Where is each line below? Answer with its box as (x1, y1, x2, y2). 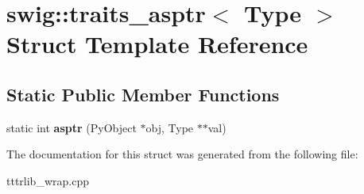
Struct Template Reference (6, 28, 308, 60)
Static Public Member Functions (6, 82, 280, 106)
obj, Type (145, 119, 194, 135)
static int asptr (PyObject (6, 119, 137, 135)
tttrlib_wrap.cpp (6, 172, 89, 188)
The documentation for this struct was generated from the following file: (6, 146, 358, 162)
